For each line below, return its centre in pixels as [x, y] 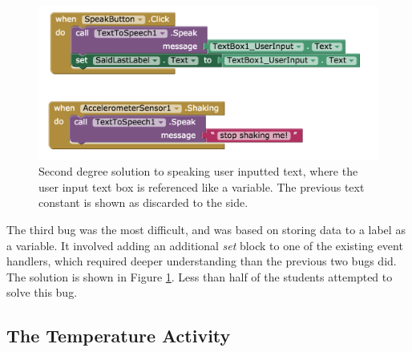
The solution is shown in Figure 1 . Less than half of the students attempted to [200, 276]
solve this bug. [42, 292]
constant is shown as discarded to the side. [143, 202]
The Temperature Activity [119, 336]
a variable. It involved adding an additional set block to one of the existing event [205, 245]
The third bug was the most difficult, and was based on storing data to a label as [206, 230]
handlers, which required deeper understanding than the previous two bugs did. [202, 261]
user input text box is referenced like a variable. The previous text [202, 186]
